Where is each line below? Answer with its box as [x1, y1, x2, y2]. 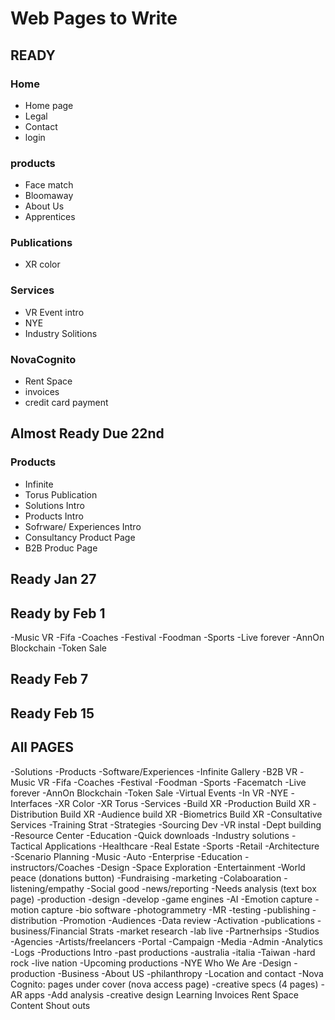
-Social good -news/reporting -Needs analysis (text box [86, 882, 317, 894]
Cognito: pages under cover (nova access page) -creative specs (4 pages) [10, 978, 319, 990]
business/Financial [10, 925, 88, 937]
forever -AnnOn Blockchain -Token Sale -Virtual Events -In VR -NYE [10, 787, 289, 799]
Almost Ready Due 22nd [10, 425, 165, 442]
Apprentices [24, 211, 76, 223]
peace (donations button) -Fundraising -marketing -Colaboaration [10, 872, 282, 884]
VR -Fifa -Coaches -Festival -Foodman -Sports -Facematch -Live [37, 776, 307, 788]
